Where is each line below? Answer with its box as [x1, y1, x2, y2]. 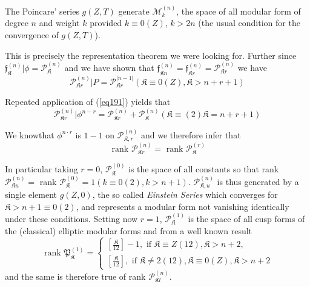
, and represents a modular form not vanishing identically [76, 200, 289, 212]
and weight [39, 16, 80, 29]
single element [5, 187, 58, 200]
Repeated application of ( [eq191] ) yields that [5, 95, 171, 108]
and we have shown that [64, 61, 154, 73]
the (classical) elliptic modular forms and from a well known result [5, 224, 252, 237]
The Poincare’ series [5, 4, 79, 17]
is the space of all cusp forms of [188, 212, 305, 225]
